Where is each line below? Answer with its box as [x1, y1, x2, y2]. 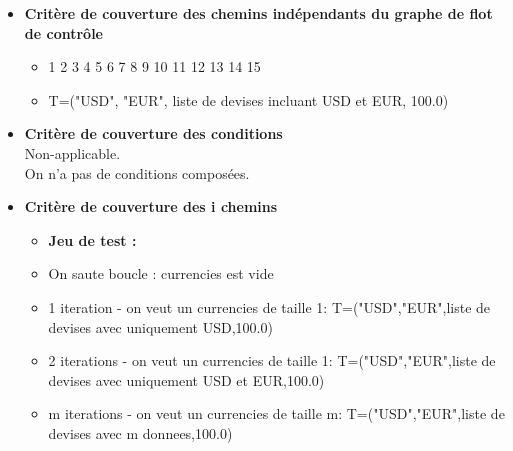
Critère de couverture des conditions [24, 123, 283, 144]
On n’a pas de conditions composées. [24, 162, 250, 183]
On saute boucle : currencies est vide [48, 263, 274, 284]
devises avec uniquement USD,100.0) [48, 316, 273, 337]
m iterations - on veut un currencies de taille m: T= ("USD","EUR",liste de [48, 403, 505, 424]
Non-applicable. [24, 142, 121, 163]
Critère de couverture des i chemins [24, 196, 278, 217]
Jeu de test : [48, 229, 137, 250]
